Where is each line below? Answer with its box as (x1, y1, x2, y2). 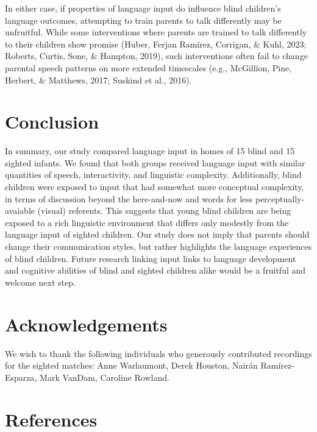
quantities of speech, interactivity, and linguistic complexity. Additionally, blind (5, 168, 302, 181)
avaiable (5, 204, 35, 217)
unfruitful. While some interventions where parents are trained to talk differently (5, 26, 307, 38)
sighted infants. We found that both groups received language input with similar (5, 156, 305, 169)
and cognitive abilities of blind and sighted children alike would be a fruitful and (5, 264, 306, 277)
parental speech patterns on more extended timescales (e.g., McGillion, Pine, (5, 61, 292, 74)
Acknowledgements (5, 311, 168, 336)
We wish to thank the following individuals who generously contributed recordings (5, 347, 312, 359)
